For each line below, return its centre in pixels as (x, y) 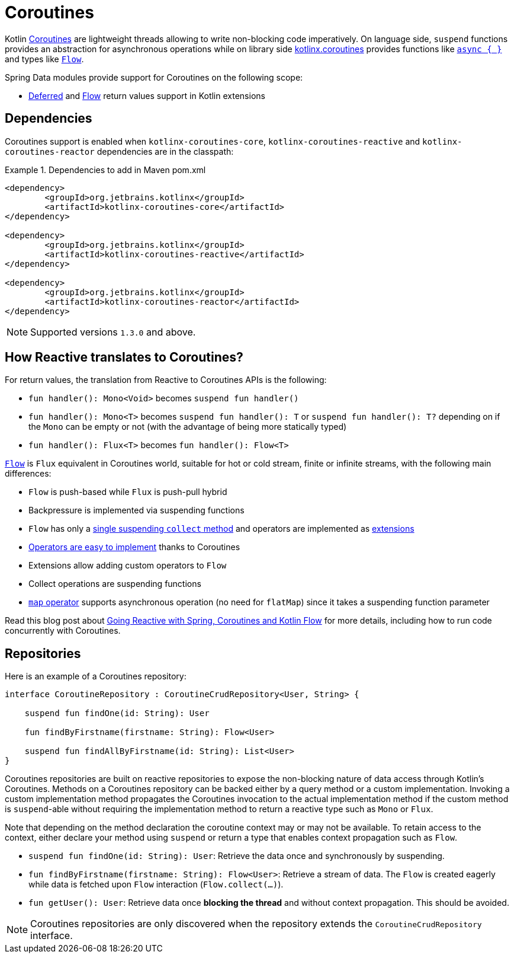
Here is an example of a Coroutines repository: (96, 676)
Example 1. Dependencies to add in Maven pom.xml (105, 170)
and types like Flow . (44, 59)
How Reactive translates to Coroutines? (124, 357)
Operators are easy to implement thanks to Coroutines (134, 547)
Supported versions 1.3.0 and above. (113, 332)
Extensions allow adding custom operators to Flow (128, 566)
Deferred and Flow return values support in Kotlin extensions (147, 95)
